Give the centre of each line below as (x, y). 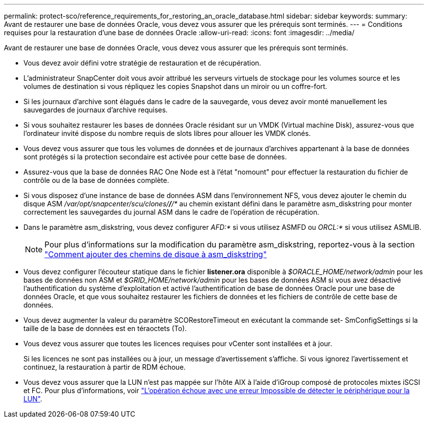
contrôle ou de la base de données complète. (96, 180)
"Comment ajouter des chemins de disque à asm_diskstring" (156, 254)
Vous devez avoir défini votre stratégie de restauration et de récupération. (142, 63)
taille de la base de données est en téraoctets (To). (105, 328)
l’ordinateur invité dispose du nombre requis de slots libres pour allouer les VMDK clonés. (167, 133)
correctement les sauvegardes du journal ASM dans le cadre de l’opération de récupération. (171, 212)
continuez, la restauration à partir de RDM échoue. (105, 367)
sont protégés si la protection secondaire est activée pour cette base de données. (155, 157)
